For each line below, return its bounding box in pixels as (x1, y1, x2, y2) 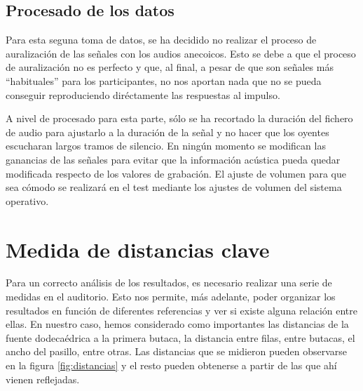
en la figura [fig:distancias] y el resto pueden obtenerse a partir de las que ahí (6, 358, 337, 373)
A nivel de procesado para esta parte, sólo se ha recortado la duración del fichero (6, 111, 353, 126)
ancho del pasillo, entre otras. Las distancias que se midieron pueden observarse (6, 344, 348, 359)
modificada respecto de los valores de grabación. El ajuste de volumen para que (6, 166, 346, 180)
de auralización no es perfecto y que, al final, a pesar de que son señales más (6, 60, 334, 74)
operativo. (6, 193, 49, 208)
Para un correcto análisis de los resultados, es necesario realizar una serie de (6, 275, 332, 290)
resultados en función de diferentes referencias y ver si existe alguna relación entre (6, 303, 357, 317)
